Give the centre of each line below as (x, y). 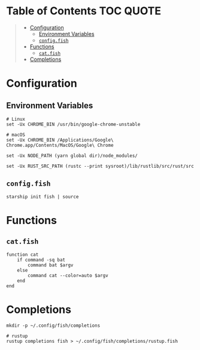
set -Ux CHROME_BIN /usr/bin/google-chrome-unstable (73, 124)
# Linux (16, 119)
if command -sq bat (41, 260)
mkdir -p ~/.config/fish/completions (53, 326)
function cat (22, 254)
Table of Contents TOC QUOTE (84, 11)
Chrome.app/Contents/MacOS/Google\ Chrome (60, 145)
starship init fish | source (43, 197)
